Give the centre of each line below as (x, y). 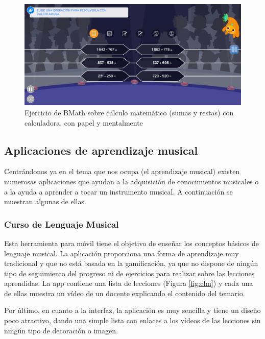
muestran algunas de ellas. (45, 201)
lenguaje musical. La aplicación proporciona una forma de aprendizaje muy (122, 253)
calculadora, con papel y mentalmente (84, 122)
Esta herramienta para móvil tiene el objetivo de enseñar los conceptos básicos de (131, 243)
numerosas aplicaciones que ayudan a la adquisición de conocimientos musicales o (131, 181)
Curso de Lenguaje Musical (62, 224)
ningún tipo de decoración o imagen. (61, 330)
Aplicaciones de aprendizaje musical (101, 150)
